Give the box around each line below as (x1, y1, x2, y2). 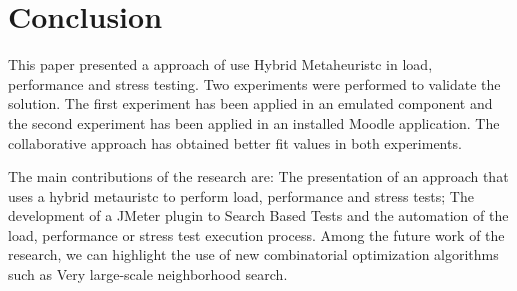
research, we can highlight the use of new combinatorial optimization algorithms (8, 244, 499, 265)
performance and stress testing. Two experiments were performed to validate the (8, 73, 501, 94)
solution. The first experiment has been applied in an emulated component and (8, 93, 493, 114)
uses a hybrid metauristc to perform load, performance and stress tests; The (8, 185, 474, 206)
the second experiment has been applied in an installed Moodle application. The (8, 112, 500, 133)
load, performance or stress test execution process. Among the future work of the (8, 224, 505, 245)
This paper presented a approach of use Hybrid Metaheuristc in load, (8, 54, 433, 75)
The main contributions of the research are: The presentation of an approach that (8, 166, 509, 187)
